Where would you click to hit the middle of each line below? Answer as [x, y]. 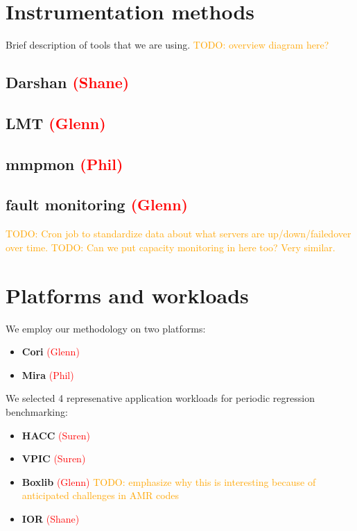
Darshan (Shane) [68, 82]
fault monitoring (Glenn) [97, 204]
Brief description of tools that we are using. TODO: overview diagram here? [167, 45]
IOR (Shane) [51, 518]
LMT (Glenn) [56, 123]
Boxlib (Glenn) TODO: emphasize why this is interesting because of [169, 481]
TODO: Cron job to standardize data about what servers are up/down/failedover [178, 234]
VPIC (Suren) [54, 458]
